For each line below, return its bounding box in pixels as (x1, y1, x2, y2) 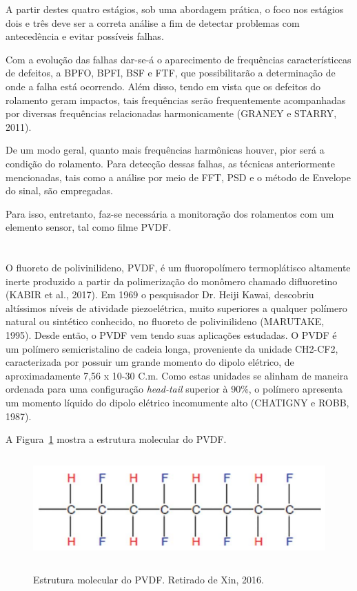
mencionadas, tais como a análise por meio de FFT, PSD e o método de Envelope (6, 169, 351, 184)
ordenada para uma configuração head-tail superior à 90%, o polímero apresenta (6, 382, 343, 396)
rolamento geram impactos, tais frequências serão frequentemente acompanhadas (6, 92, 346, 107)
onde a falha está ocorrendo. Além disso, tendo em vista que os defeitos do (6, 79, 321, 93)
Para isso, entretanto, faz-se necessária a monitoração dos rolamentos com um (6, 206, 334, 220)
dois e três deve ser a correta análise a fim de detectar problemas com (6, 15, 300, 30)
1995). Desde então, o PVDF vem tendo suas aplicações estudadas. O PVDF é (6, 328, 337, 342)
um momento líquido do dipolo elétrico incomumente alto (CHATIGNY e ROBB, (6, 395, 349, 410)
